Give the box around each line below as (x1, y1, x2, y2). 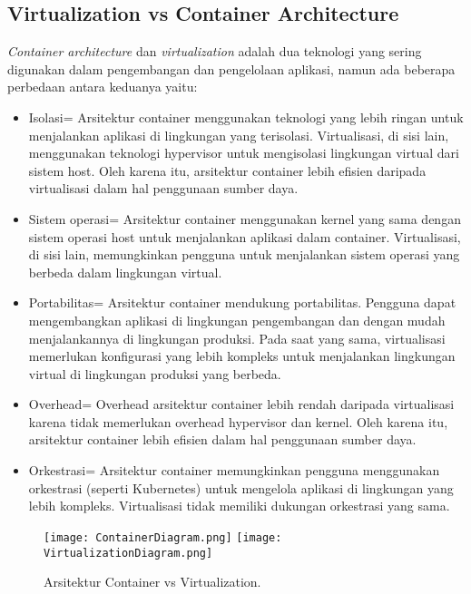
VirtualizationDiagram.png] (44, 546, 213, 560)
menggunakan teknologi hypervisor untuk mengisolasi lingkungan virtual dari (28, 143, 459, 162)
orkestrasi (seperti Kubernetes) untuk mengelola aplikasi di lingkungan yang (28, 478, 454, 497)
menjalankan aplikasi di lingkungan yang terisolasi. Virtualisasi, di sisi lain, (28, 125, 449, 144)
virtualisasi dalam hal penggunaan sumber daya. (28, 179, 299, 198)
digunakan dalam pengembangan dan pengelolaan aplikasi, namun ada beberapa (7, 59, 456, 78)
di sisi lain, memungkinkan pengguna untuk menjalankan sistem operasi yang (28, 245, 460, 264)
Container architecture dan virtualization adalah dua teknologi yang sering (7, 42, 422, 61)
